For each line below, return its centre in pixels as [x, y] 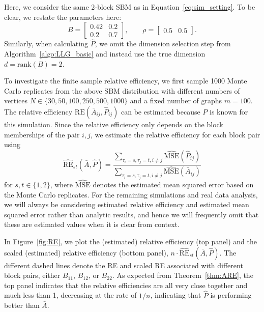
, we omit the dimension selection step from [163, 44]
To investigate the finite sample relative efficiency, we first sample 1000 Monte [126, 81]
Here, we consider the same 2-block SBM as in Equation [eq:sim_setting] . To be [130, 7]
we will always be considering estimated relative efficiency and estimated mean [127, 204]
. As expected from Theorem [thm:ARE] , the [183, 275]
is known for [229, 111]
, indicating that [176, 295]
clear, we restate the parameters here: [63, 17]
